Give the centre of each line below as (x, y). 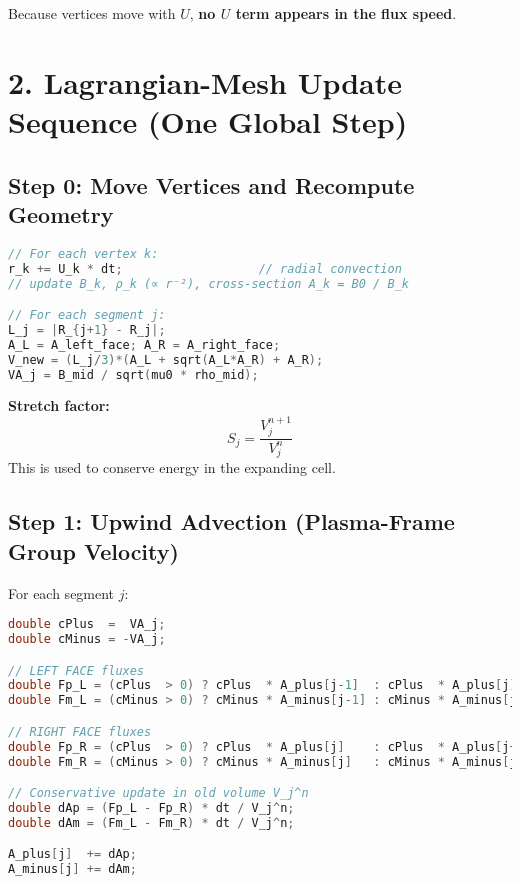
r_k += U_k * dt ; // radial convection (205, 268)
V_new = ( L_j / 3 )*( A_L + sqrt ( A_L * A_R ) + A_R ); (166, 359)
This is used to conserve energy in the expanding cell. (172, 467)
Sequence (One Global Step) (208, 120)
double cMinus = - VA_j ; (87, 639)
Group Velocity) (93, 550)
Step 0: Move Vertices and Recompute (211, 184)
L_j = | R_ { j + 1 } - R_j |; (87, 329)
